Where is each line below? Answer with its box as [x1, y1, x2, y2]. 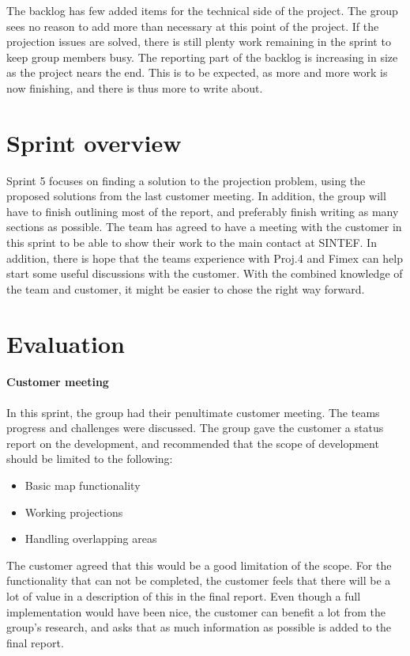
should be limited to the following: [6, 450, 173, 467]
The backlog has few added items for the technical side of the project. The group [6, 2, 398, 18]
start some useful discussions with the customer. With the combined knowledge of [6, 265, 403, 282]
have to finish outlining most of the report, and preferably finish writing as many [6, 203, 399, 219]
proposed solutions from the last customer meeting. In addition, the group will [6, 188, 386, 204]
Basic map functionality [24, 476, 141, 493]
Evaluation [6, 327, 125, 359]
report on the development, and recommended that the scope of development [6, 434, 379, 451]
